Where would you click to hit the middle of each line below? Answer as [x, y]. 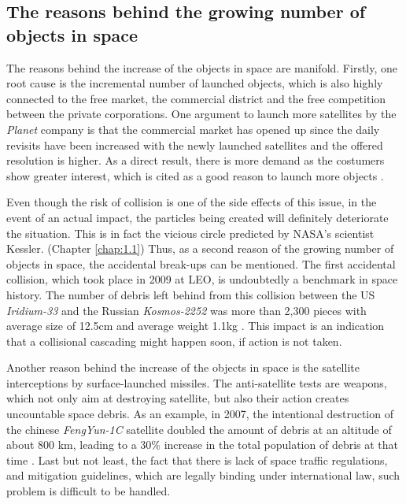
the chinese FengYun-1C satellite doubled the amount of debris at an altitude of [199, 429]
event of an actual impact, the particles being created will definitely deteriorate [197, 217]
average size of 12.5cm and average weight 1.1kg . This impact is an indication [196, 326]
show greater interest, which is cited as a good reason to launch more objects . [195, 175]
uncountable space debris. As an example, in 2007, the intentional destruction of [200, 414]
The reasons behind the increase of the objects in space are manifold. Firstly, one [202, 67]
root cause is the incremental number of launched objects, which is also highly [195, 83]
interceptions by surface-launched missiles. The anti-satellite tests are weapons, [197, 382]
